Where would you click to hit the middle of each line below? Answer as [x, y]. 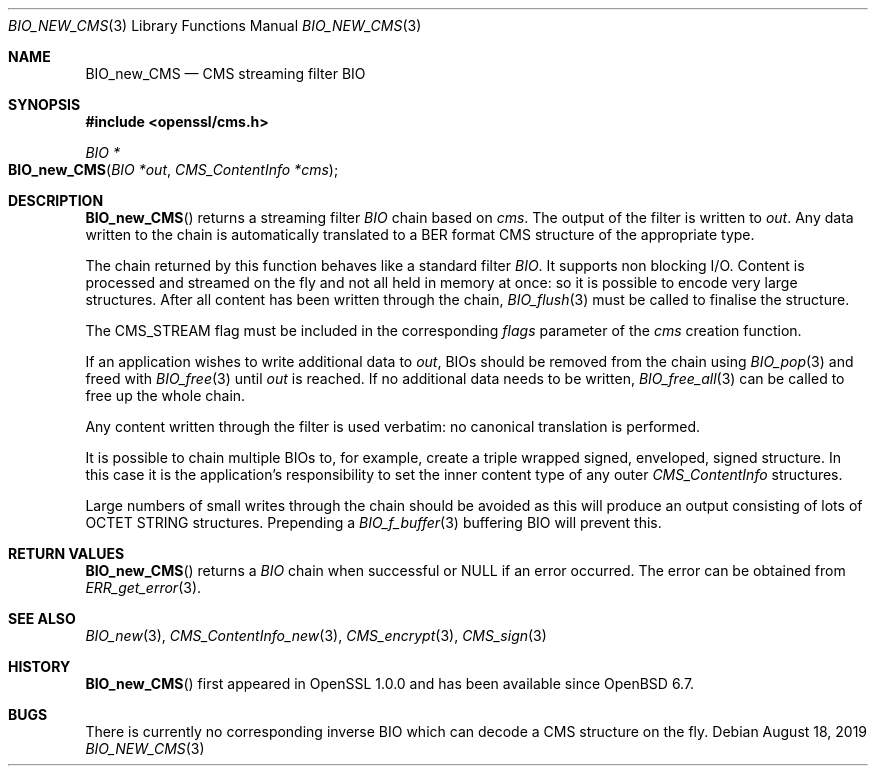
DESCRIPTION [56, 200]
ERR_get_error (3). [143, 587]
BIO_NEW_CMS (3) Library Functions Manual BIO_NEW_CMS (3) [215, 25]
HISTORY [39, 666]
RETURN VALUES [66, 553]
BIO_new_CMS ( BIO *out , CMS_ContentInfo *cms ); [173, 169]
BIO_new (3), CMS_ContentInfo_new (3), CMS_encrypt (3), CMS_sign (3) [316, 635]
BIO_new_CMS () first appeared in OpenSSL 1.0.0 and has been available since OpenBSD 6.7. [390, 683]
